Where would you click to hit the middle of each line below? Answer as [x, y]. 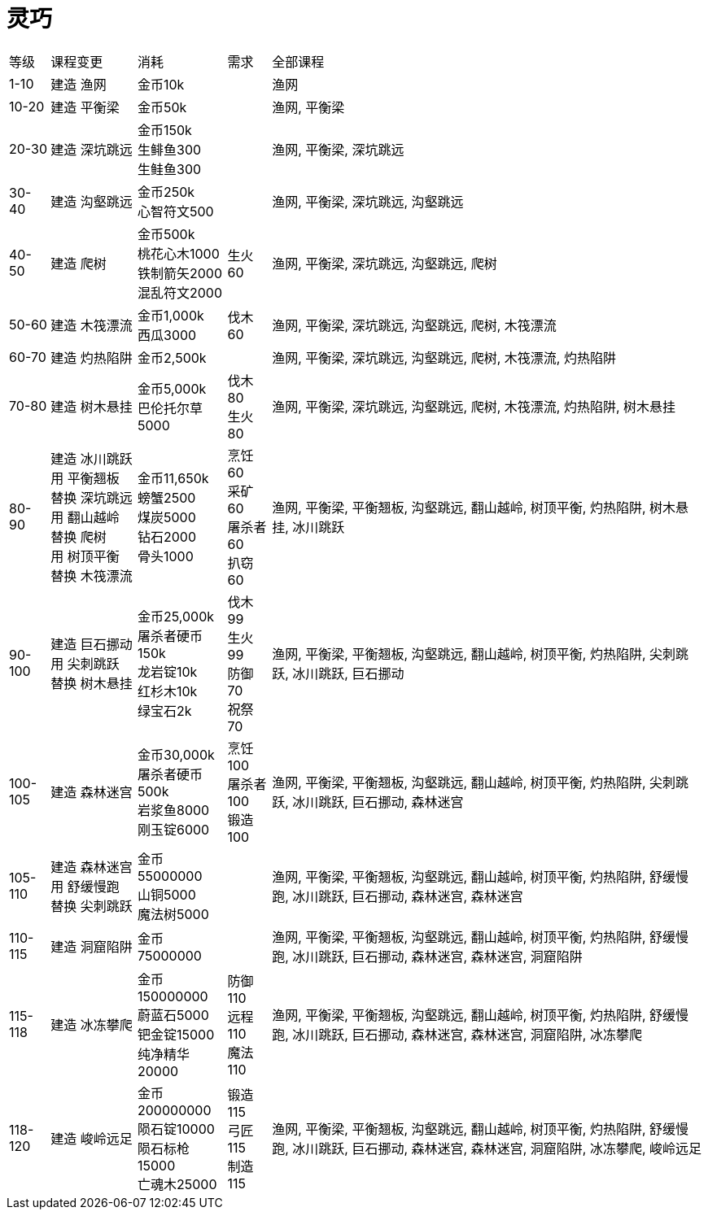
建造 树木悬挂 [92, 406]
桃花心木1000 [179, 253]
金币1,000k [171, 315]
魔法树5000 [173, 914]
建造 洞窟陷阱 [92, 946]
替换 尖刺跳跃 [92, 906]
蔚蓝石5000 [173, 1015]
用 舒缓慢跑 [85, 886]
